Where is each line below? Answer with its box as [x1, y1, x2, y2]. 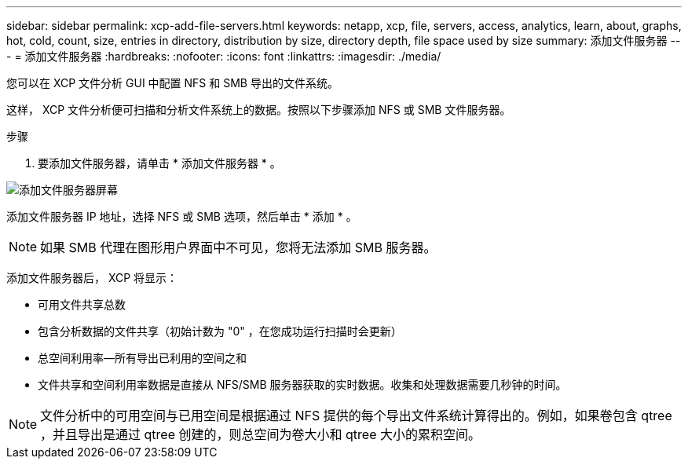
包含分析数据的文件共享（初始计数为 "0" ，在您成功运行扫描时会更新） [38, 324, 402, 338]
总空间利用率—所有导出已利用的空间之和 [38, 351, 247, 364]
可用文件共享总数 [38, 298, 126, 311]
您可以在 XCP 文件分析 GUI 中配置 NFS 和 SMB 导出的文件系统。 [6, 76, 339, 90]
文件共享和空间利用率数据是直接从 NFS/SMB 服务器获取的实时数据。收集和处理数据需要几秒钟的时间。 [38, 378, 567, 391]
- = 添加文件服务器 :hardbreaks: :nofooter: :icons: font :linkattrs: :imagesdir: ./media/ [6, 49, 441, 63]
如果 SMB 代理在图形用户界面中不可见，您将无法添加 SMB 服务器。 [40, 240, 437, 255]
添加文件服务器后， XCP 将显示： [6, 271, 178, 284]
